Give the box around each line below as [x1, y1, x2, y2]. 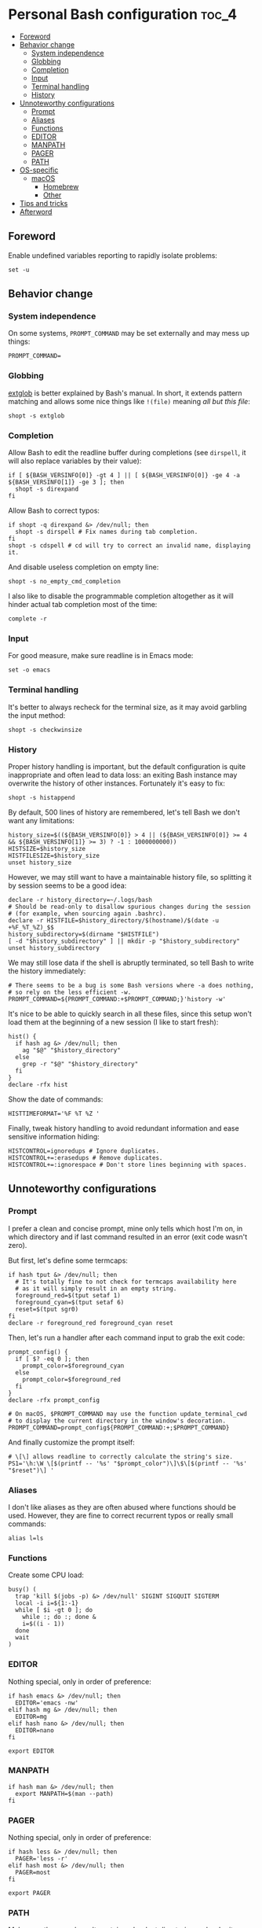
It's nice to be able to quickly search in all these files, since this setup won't [8, 1009, 253, 1018]
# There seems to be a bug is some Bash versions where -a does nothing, [8, 981, 255, 989]
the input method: [8, 710, 66, 720]
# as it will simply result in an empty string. [15, 1284, 177, 1293]
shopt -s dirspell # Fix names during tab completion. [15, 528, 198, 536]
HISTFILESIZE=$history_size [8, 852, 100, 859]
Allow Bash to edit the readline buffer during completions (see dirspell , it [8, 448, 246, 458]
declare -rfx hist [8, 1080, 68, 1088]
